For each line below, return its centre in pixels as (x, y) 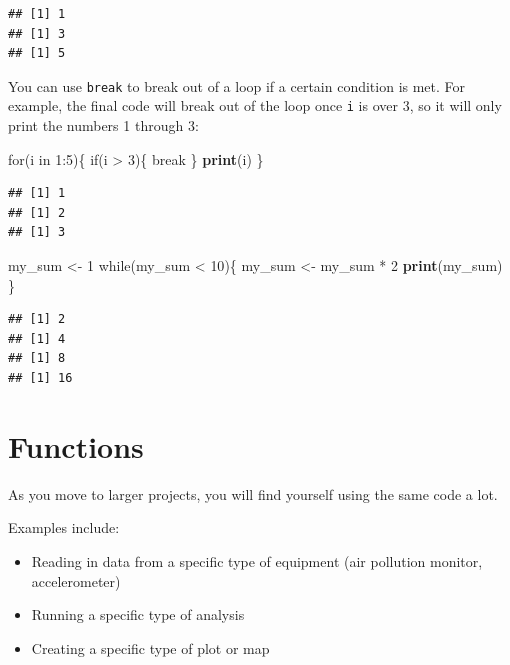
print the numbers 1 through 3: (103, 125)
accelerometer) (76, 580)
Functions (76, 445)
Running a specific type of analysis (138, 614)
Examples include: (64, 527)
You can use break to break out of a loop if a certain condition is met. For (237, 85)
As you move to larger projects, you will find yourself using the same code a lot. (253, 493)
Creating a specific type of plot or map (150, 647)
